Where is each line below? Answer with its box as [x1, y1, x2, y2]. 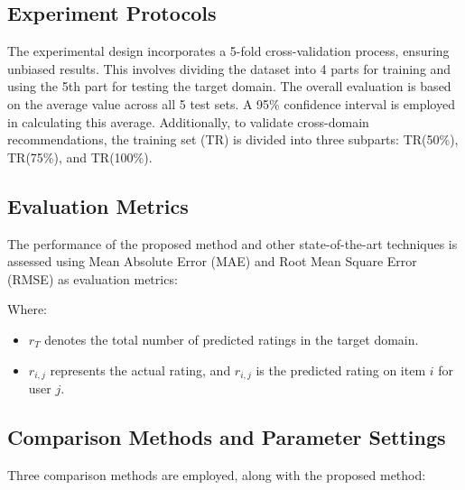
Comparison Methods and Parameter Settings [7, 422, 446, 450]
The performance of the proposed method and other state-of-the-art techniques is [7, 234, 458, 253]
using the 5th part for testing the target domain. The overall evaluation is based [7, 77, 451, 96]
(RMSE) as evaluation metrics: [7, 269, 178, 288]
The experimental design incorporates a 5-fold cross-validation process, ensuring [7, 42, 450, 60]
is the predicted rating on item [256, 360, 426, 379]
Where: [7, 300, 47, 319]
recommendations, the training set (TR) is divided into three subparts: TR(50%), [7, 130, 459, 149]
